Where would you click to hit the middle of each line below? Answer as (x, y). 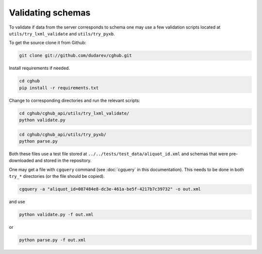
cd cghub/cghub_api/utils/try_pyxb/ (63, 134)
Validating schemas (50, 13)
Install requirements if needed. (40, 68)
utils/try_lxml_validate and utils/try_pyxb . (62, 33)
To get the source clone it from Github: (48, 43)
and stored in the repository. (63, 160)
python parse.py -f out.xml (52, 240)
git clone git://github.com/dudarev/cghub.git (75, 56)
